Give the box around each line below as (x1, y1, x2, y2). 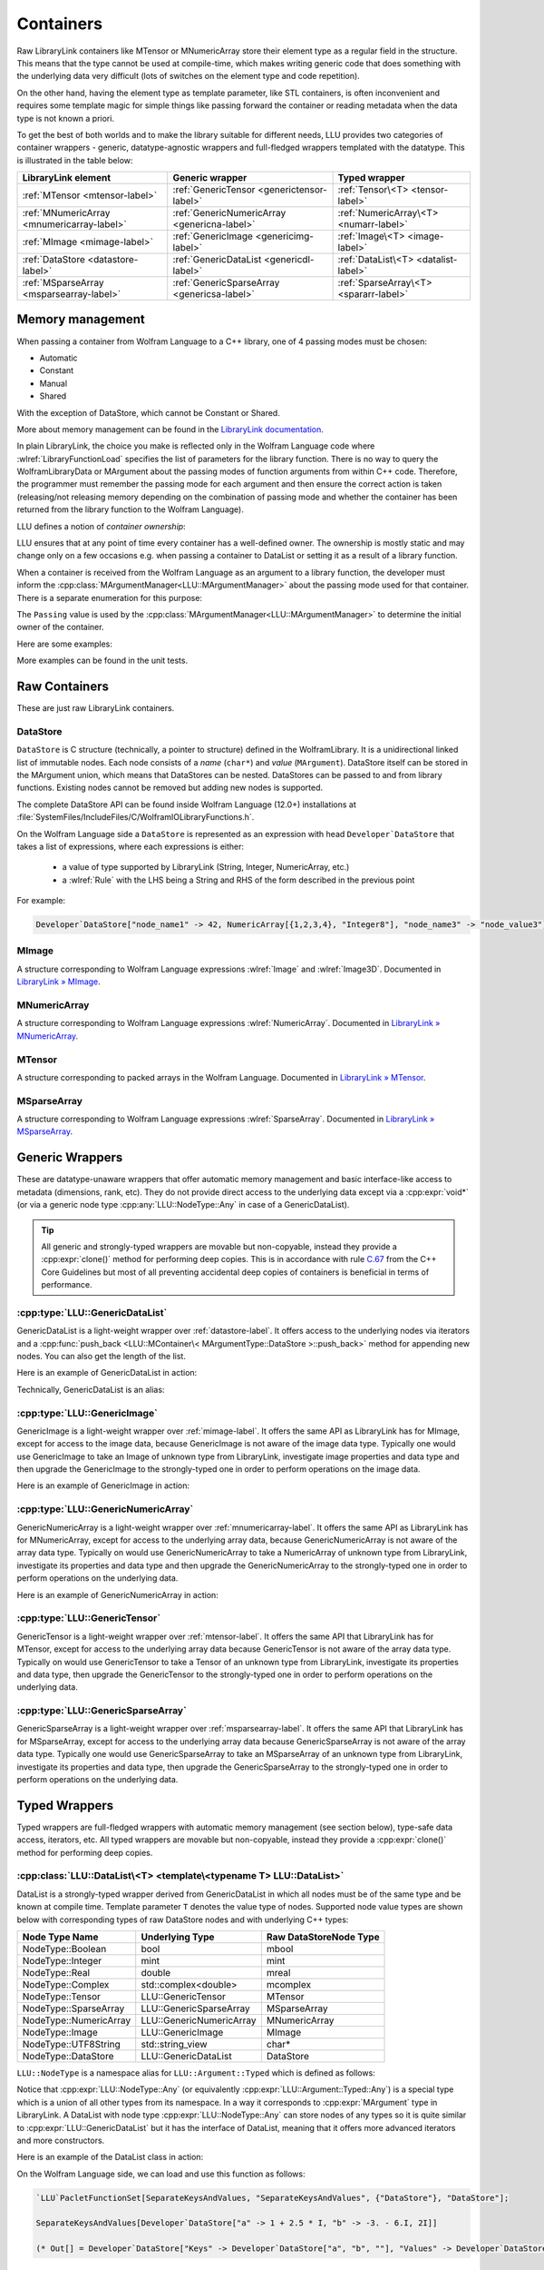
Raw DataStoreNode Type (266, 1930, 380, 1943)
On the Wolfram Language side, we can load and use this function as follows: (16, 2168, 306, 2179)
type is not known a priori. (16, 113, 115, 123)
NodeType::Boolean (22, 1942, 107, 1955)
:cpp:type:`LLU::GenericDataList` (16, 1306, 168, 1318)
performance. (41, 1279, 92, 1290)
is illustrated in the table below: (16, 154, 133, 165)
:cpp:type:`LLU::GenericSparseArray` (16, 1704, 188, 1717)
